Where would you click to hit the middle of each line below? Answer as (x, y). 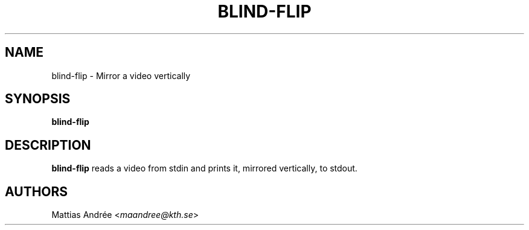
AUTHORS (37, 191)
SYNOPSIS (38, 99)
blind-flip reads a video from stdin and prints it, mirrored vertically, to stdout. (204, 168)
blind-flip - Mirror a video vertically (121, 75)
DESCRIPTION (48, 145)
